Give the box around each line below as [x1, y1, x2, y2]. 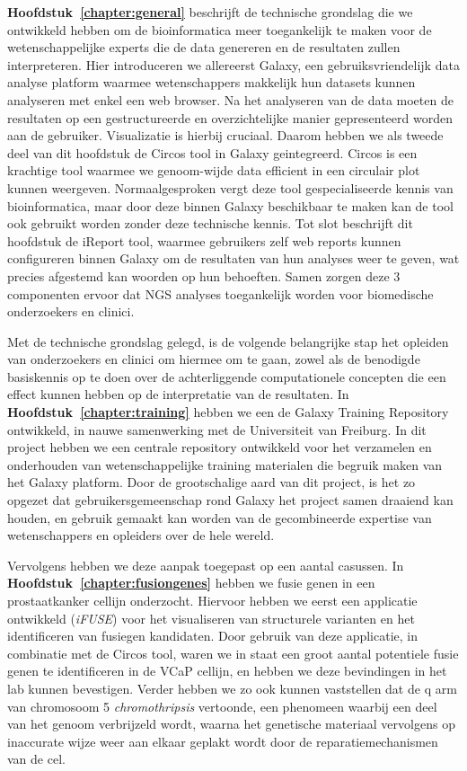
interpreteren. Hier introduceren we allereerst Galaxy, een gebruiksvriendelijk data [7, 55, 460, 74]
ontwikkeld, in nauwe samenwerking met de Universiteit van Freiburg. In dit [7, 420, 427, 439]
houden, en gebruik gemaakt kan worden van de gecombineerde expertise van [7, 508, 432, 527]
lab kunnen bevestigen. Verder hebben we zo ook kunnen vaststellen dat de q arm [7, 678, 457, 697]
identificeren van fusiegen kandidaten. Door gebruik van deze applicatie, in [7, 626, 418, 645]
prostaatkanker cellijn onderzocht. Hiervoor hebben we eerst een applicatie [7, 591, 418, 609]
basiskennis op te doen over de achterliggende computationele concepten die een [7, 367, 446, 385]
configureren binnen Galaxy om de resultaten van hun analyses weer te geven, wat [7, 249, 460, 268]
